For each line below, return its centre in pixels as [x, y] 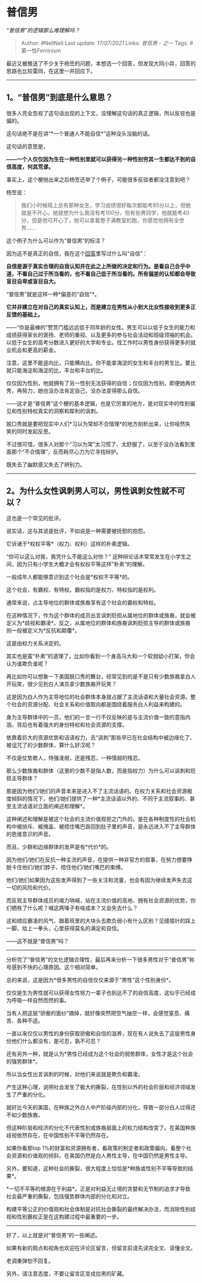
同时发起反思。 [35, 431]
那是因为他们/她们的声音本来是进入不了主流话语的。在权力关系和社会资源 [97, 791]
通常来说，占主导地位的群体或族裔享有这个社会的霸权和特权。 [83, 602]
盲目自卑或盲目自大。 [32, 281]
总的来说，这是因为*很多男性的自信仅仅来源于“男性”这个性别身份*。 [90, 980]
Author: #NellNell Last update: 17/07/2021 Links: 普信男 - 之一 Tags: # [107, 43]
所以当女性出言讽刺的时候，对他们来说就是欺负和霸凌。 [75, 1074]
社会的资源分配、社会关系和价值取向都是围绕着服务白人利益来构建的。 [98, 704]
